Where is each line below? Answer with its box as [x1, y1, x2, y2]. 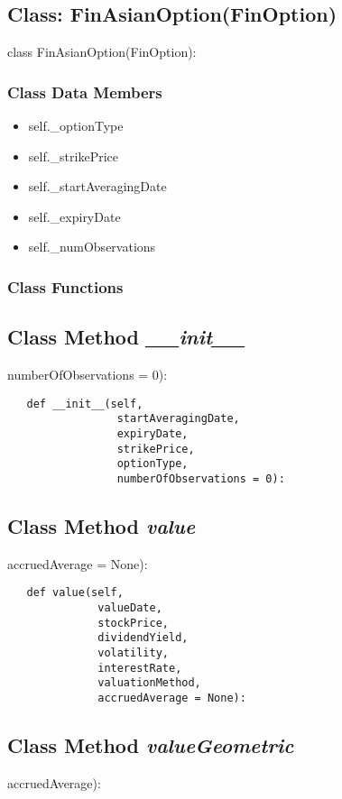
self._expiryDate [28, 207, 121, 225]
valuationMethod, [97, 676, 201, 690]
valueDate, [97, 602, 162, 615]
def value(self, [26, 586, 124, 600]
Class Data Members [7, 80, 162, 103]
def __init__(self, [26, 397, 143, 410]
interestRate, [97, 661, 182, 675]
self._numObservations [28, 237, 156, 256]
